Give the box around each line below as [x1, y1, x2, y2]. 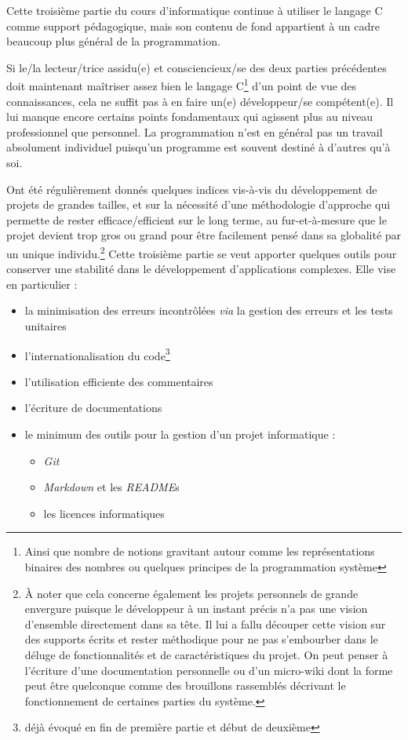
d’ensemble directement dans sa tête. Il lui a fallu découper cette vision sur [24, 615, 386, 632]
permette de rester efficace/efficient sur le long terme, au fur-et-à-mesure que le [6, 211, 387, 228]
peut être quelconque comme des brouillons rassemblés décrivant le [24, 677, 346, 694]
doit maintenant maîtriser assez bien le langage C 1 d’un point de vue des [6, 75, 357, 94]
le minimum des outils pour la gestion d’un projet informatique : [24, 426, 336, 443]
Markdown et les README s [43, 479, 180, 495]
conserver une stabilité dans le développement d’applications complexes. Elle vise [6, 261, 396, 277]
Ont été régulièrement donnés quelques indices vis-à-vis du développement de [6, 180, 377, 197]
